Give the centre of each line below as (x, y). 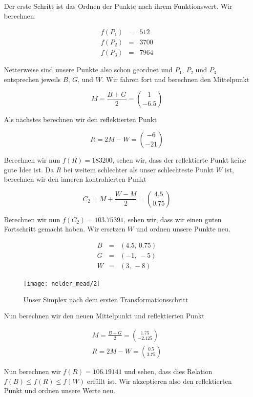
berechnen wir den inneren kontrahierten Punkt (75, 179)
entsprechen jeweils (32, 79)
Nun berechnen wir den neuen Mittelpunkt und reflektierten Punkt (104, 316)
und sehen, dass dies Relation (168, 371)
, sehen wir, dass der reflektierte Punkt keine (179, 160)
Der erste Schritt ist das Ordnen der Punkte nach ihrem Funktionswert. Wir (118, 6)
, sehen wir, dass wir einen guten (173, 219)
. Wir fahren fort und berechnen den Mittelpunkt (176, 79)
